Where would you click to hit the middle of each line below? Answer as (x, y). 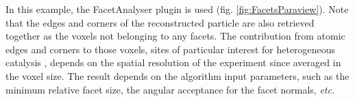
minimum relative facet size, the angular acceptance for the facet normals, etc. (170, 89)
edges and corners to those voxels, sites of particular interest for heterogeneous (171, 49)
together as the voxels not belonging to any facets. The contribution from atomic (175, 36)
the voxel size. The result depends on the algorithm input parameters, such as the (177, 75)
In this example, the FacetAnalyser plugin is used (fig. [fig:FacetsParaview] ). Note (177, 9)
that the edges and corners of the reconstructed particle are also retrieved (160, 22)
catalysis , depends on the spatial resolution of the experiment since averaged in (173, 62)
